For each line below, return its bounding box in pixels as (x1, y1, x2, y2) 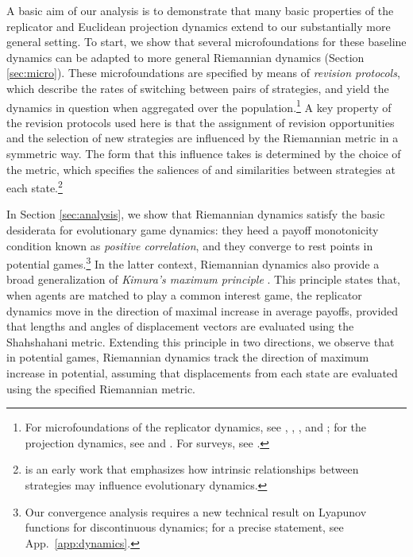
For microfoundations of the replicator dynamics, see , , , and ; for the (25, 419, 367, 435)
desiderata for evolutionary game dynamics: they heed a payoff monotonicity (6, 222, 379, 238)
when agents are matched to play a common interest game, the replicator (6, 287, 362, 304)
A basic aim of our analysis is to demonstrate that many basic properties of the (6, 2, 394, 18)
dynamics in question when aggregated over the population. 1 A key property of (6, 96, 392, 115)
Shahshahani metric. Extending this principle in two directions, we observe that (6, 333, 395, 350)
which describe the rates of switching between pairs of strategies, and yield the (6, 79, 389, 96)
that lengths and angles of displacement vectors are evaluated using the (6, 318, 354, 335)
